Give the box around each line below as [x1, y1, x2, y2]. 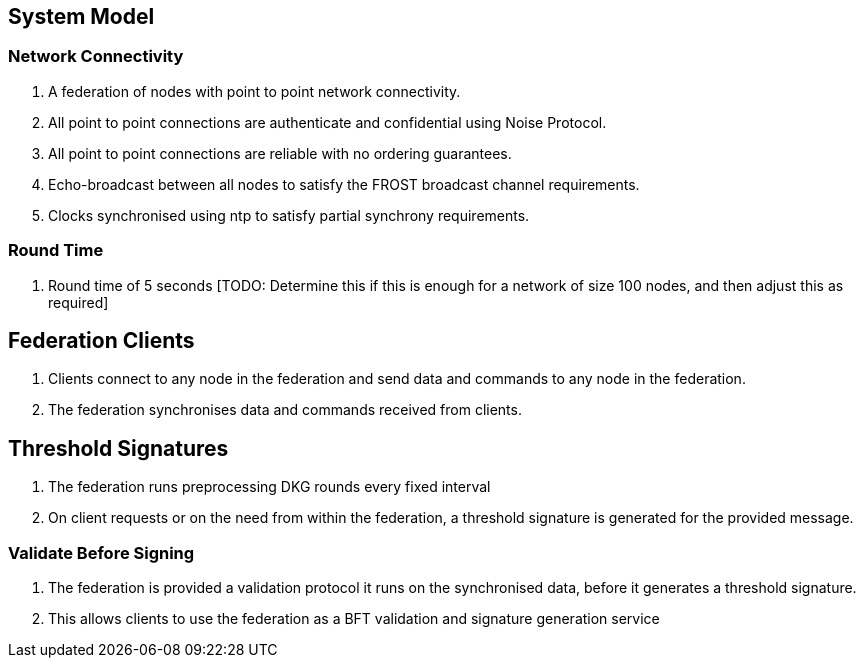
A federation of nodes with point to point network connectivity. [48, 82, 461, 100]
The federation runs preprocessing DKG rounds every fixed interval [48, 478, 491, 496]
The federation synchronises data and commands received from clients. [48, 401, 522, 419]
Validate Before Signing [8, 542, 195, 563]
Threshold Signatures [8, 435, 229, 461]
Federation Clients [8, 327, 195, 353]
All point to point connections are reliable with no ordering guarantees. [48, 144, 512, 162]
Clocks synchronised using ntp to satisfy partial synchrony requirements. [48, 206, 530, 224]
